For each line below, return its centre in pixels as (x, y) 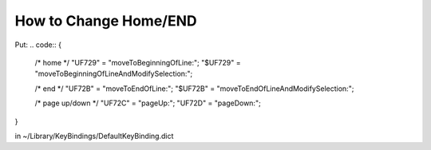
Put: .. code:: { (38, 45)
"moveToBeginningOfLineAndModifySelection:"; (114, 74)
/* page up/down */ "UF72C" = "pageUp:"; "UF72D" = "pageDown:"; (148, 103)
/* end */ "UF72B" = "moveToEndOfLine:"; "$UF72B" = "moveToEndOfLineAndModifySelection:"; (194, 89)
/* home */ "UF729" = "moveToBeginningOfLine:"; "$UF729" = (138, 62)
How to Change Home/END (106, 21)
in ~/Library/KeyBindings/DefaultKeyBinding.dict (94, 136)
